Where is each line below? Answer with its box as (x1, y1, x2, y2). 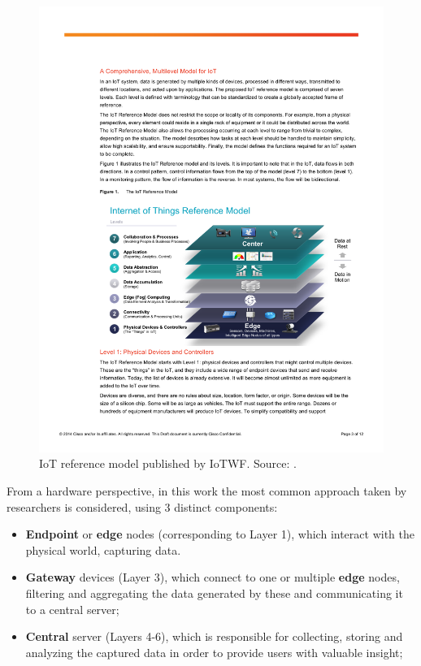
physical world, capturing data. (25, 541, 181, 558)
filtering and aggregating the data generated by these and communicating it (25, 585, 403, 602)
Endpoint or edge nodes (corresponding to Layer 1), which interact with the (25, 525, 414, 543)
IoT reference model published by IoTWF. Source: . (39, 455, 297, 472)
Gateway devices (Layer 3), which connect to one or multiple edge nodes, (25, 569, 400, 586)
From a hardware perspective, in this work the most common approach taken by (7, 482, 407, 500)
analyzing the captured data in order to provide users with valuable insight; (25, 643, 403, 660)
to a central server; (25, 600, 119, 617)
